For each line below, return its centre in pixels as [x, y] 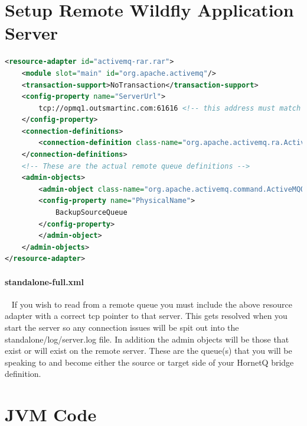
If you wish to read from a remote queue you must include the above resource [152, 304]
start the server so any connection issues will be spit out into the [122, 327]
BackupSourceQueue [91, 213]
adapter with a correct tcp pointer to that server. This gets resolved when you [146, 316]
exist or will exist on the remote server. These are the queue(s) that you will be [148, 351]
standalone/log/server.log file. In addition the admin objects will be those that [147, 339]
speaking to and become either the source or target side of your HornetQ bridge [149, 362]
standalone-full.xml [44, 281]
